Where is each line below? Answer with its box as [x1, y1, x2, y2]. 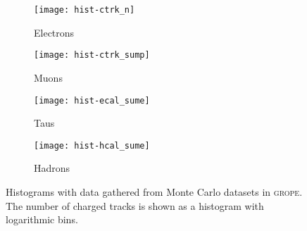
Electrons [34, 25, 75, 39]
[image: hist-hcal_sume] [34, 140, 150, 151]
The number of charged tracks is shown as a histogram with [6, 198, 264, 213]
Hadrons [34, 161, 70, 175]
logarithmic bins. [6, 212, 78, 227]
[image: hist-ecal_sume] [34, 95, 150, 106]
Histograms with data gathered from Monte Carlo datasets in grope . [6, 185, 303, 199]
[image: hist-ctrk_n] [34, 5, 135, 15]
